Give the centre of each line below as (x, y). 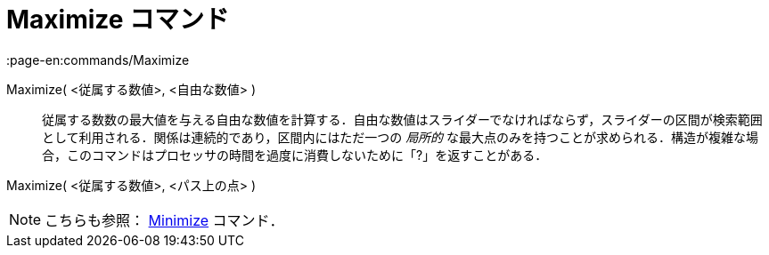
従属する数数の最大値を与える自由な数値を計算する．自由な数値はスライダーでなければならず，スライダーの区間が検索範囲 (402, 119)
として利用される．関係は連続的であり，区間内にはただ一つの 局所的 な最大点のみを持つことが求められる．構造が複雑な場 (401, 137)
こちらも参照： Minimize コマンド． (164, 220)
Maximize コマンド (118, 20)
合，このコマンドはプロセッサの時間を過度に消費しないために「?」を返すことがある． (295, 155)
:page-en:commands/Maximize (98, 60)
